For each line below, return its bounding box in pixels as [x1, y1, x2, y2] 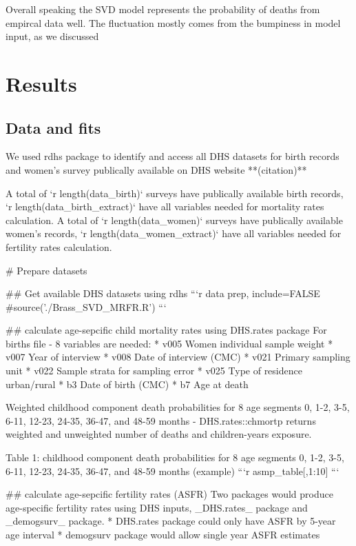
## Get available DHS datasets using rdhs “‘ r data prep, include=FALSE [6, 286, 320, 301]
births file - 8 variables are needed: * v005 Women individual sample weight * [6, 336, 333, 350]
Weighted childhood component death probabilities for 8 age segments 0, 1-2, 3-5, [6, 400, 350, 414]
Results [6, 69, 77, 97]
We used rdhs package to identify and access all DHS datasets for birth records [6, 149, 339, 163]
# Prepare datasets [6, 263, 87, 277]
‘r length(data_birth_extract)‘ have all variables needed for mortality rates [6, 199, 324, 214]
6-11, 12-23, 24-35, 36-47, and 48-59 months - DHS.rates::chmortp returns [6, 413, 316, 427]
